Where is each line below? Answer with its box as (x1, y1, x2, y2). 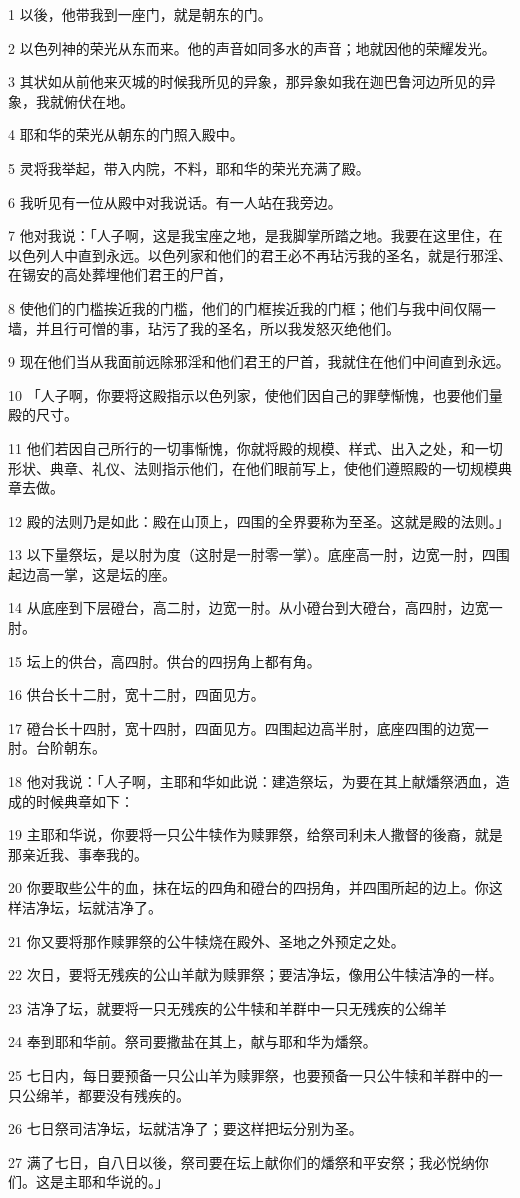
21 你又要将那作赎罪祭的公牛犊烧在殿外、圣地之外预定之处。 (8, 930, 405, 951)
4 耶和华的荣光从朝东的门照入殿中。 (8, 124, 244, 145)
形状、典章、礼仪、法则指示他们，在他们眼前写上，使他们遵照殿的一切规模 (8, 457, 498, 478)
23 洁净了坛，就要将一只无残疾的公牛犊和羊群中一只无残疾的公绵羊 (8, 997, 447, 1018)
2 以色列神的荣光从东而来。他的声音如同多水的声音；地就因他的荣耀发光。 (8, 37, 496, 58)
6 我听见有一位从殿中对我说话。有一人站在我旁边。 (8, 191, 342, 212)
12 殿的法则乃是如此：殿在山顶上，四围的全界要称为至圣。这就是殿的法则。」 (8, 510, 510, 531)
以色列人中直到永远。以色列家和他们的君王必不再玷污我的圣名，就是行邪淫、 (8, 244, 512, 265)
